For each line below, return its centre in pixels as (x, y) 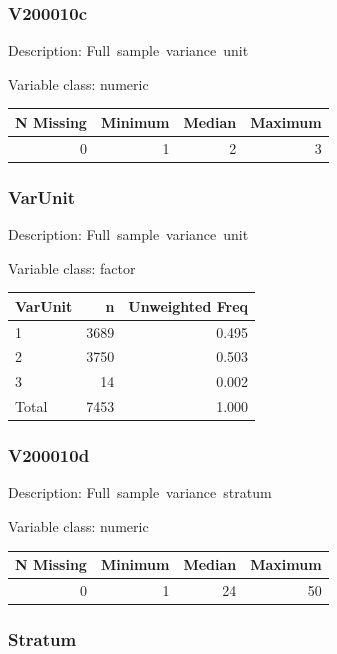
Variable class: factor (72, 267)
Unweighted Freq (188, 305)
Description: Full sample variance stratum (140, 492)
